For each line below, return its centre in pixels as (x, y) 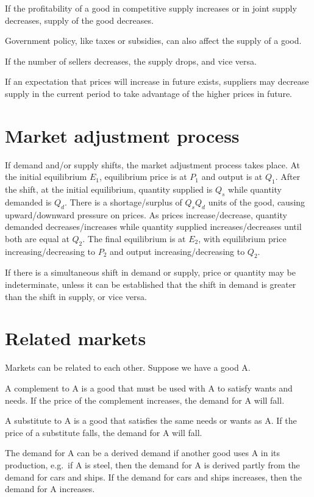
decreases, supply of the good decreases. (79, 20)
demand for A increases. (50, 489)
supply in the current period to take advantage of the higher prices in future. (148, 93)
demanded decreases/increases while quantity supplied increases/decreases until (153, 227)
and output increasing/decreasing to (177, 251)
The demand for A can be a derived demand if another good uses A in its (143, 453)
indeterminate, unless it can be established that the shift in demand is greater (151, 284)
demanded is (28, 202)
